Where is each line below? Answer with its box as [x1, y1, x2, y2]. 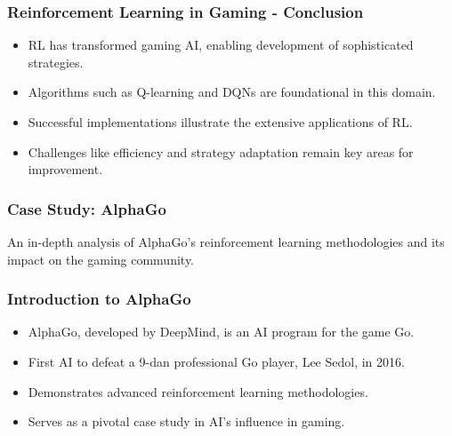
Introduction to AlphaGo [7, 288, 191, 310]
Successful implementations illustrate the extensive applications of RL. [28, 113, 413, 131]
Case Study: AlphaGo [7, 197, 166, 219]
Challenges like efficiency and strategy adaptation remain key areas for [28, 142, 414, 161]
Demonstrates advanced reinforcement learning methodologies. [28, 382, 368, 400]
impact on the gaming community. [7, 250, 194, 268]
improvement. [28, 160, 103, 178]
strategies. [28, 52, 84, 71]
